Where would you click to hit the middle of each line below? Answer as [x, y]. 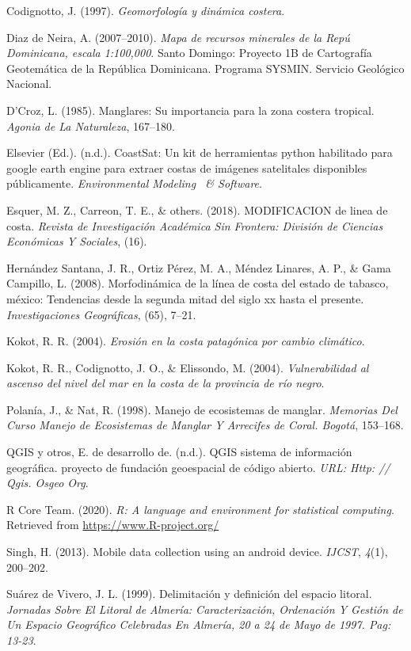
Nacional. [29, 84]
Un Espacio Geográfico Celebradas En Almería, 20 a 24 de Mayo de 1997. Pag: [199, 624]
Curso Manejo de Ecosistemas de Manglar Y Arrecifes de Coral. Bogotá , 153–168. [205, 425]
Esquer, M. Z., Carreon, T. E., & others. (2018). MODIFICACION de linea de [197, 209]
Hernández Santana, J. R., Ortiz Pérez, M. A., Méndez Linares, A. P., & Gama [199, 267]
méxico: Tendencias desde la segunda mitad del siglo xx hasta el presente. [185, 298]
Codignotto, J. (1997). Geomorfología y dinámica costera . [146, 10]
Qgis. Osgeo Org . [48, 483]
